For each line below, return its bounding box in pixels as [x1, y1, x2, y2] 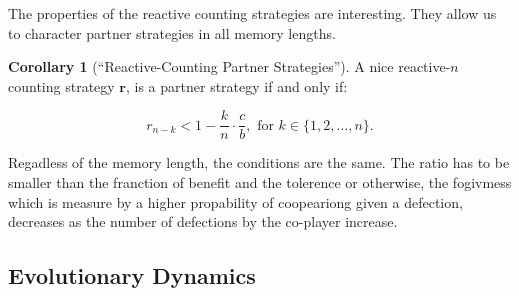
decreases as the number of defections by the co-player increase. [8, 211, 398, 232]
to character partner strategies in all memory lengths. [8, 22, 336, 43]
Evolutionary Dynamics [8, 260, 256, 291]
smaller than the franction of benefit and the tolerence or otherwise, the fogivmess [8, 172, 512, 193]
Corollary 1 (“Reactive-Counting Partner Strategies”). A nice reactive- [8, 56, 451, 77]
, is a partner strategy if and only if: [125, 75, 348, 96]
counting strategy [8, 75, 115, 96]
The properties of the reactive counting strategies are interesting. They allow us [8, 3, 497, 23]
